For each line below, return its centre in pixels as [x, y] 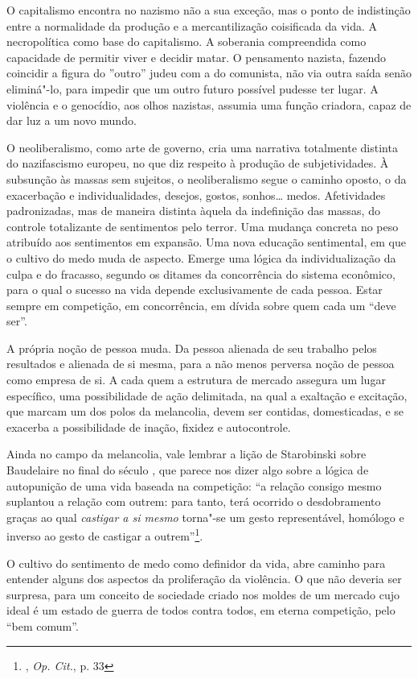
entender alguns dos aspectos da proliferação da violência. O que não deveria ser [204, 579]
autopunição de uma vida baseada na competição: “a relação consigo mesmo [194, 485]
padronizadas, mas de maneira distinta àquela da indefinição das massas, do [193, 211]
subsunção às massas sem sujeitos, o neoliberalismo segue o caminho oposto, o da [207, 178]
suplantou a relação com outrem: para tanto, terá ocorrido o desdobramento [194, 501]
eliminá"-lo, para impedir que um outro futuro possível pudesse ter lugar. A [193, 88]
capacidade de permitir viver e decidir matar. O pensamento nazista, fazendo [197, 57]
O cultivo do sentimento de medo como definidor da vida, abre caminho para [196, 563]
